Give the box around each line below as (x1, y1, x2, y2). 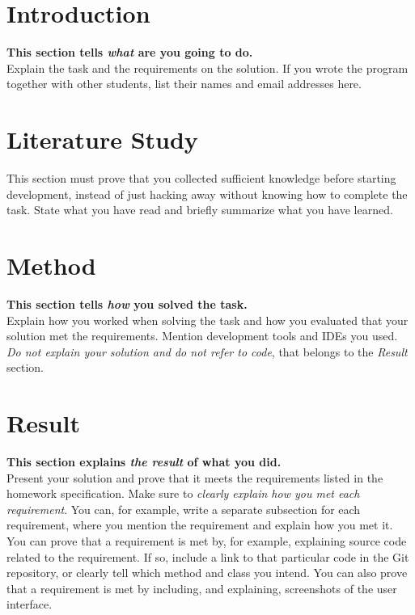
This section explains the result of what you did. (6, 453, 282, 470)
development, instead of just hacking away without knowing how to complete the (6, 185, 408, 202)
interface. (6, 596, 53, 613)
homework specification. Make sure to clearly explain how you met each (6, 485, 360, 502)
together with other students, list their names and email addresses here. (6, 75, 362, 92)
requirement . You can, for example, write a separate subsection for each (6, 500, 361, 517)
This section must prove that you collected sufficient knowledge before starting (6, 170, 396, 187)
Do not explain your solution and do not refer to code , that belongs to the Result (6, 343, 408, 360)
